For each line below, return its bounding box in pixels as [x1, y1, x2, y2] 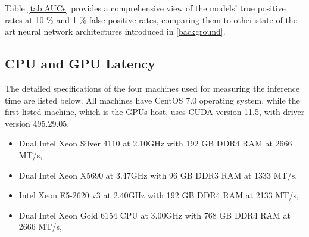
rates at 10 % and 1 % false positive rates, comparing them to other [5, 13, 253, 26]
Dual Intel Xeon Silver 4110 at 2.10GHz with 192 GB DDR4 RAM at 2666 [18, 137, 292, 149]
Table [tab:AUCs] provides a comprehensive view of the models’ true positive [5, 2, 286, 14]
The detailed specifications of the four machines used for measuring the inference [5, 82, 300, 94]
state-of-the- [255, 13, 300, 26]
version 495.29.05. [5, 117, 70, 129]
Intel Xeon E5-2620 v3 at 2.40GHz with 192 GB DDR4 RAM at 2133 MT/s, [18, 189, 299, 201]
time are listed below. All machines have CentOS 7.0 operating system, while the [5, 93, 300, 106]
